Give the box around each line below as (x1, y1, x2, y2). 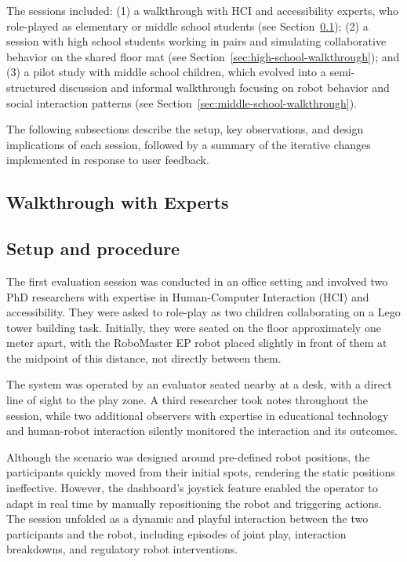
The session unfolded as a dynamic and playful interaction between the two (6, 510, 369, 527)
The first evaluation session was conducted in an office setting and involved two (6, 272, 388, 289)
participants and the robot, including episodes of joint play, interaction (6, 525, 347, 542)
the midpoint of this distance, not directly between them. (6, 349, 282, 366)
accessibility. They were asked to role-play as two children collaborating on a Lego (6, 304, 401, 320)
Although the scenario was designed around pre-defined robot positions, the (6, 448, 370, 465)
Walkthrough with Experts (6, 190, 229, 214)
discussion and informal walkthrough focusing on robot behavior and (59, 78, 390, 95)
